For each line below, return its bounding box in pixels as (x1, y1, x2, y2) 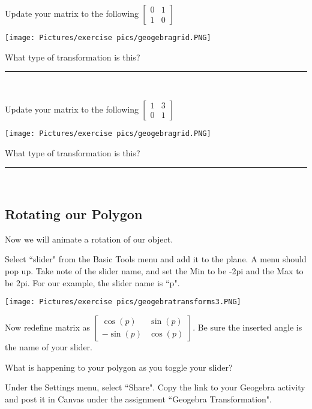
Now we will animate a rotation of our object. (5, 232, 173, 245)
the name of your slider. (5, 340, 92, 353)
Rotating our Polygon (5, 205, 143, 223)
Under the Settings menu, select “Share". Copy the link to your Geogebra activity (5, 381, 305, 393)
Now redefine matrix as (5, 320, 91, 333)
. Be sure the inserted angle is (193, 320, 302, 333)
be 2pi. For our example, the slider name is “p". (5, 276, 180, 289)
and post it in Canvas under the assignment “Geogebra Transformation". (5, 392, 272, 405)
